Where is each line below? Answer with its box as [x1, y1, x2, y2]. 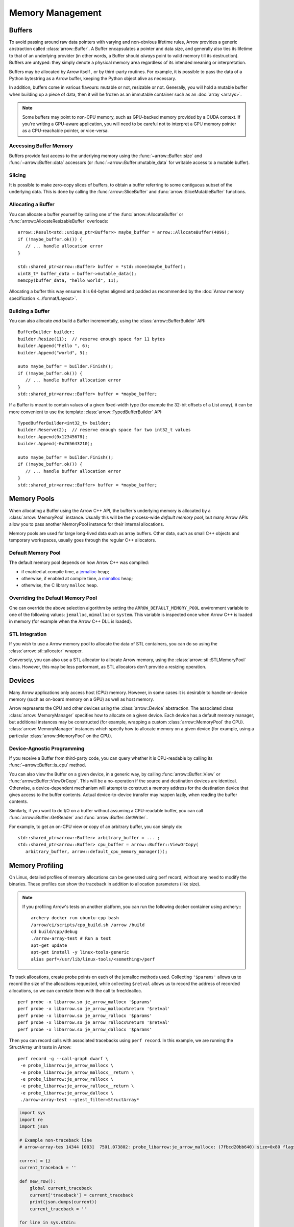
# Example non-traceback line [19, 1137, 92, 1143]
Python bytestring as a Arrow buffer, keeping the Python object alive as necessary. [9, 76, 176, 81]
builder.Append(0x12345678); [18, 434, 88, 439]
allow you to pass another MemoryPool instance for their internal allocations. [9, 521, 164, 527]
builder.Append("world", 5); [18, 350, 88, 355]
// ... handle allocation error [25, 243, 103, 249]
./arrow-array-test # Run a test [31, 935, 111, 941]
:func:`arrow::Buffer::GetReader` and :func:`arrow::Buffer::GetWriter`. [9, 815, 148, 821]
